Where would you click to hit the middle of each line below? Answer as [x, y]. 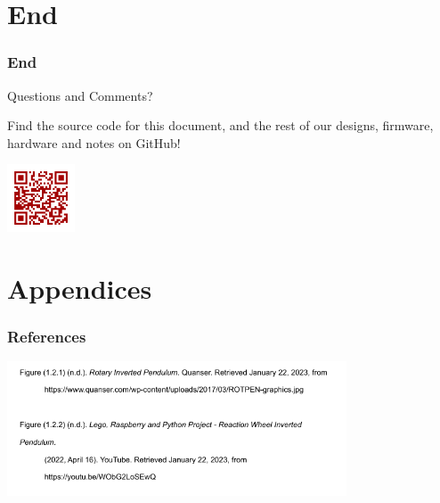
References [47, 336]
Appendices [80, 288]
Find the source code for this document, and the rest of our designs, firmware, [220, 125]
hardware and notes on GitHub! [94, 142]
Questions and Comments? [80, 95]
